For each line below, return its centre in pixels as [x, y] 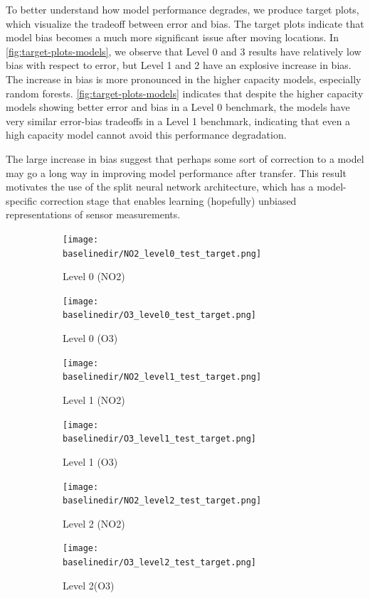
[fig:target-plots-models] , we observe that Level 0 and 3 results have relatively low [184, 51]
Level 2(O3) [89, 585]
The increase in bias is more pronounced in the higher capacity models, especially [184, 79]
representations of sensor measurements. [93, 214]
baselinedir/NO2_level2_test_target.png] [162, 501]
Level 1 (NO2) [94, 400]
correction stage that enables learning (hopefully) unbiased [168, 200]
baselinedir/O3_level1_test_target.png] [160, 439]
